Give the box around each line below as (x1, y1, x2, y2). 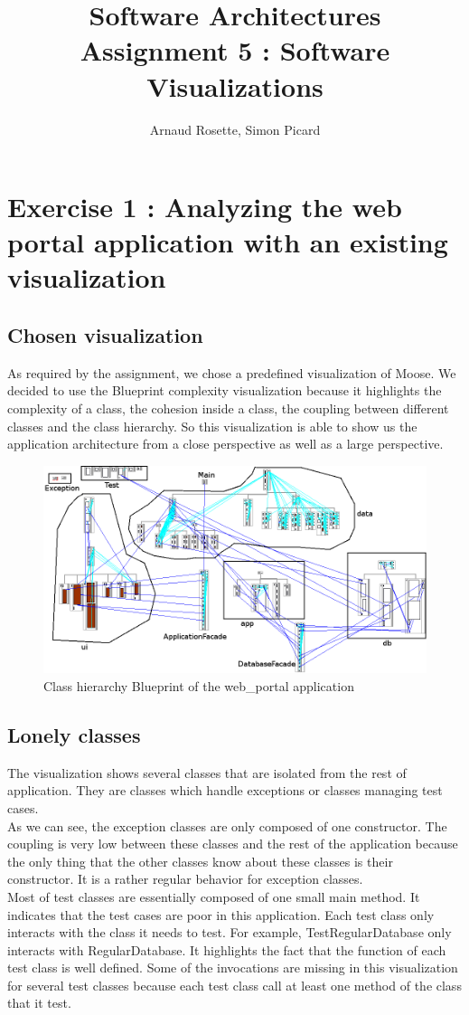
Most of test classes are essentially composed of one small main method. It (7, 887, 420, 906)
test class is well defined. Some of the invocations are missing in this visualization (7, 958, 458, 977)
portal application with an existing (7, 223, 448, 261)
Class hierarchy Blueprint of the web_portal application (43, 676, 354, 695)
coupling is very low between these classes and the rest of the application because (7, 834, 458, 853)
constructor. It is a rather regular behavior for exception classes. (7, 869, 363, 888)
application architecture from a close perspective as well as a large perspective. (7, 434, 444, 453)
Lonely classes (7, 720, 141, 748)
